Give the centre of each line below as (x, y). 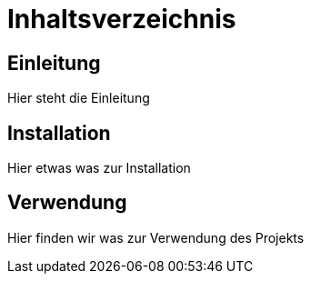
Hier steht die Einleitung (79, 98)
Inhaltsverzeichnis (122, 19)
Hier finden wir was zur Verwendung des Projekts (156, 237)
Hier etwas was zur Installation (99, 168)
